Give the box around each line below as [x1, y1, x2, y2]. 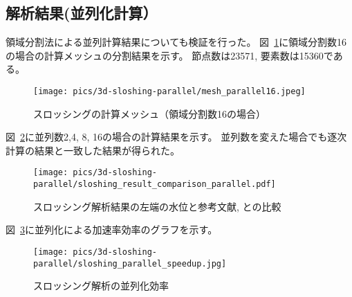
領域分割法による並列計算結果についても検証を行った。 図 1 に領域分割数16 [6, 35, 347, 49]
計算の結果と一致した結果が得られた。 [6, 143, 180, 157]
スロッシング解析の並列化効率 [33, 278, 169, 293]
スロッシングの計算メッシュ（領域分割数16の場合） [33, 106, 266, 120]
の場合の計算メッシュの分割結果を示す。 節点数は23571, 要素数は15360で [6, 48, 333, 62]
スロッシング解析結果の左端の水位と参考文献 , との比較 [33, 199, 281, 213]
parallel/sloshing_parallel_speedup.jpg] [33, 258, 227, 269]
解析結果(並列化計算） [6, 2, 158, 24]
